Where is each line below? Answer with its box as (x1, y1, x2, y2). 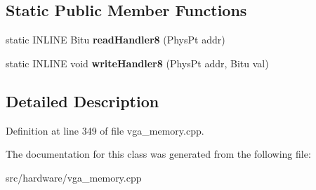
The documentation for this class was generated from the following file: (6, 147, 311, 161)
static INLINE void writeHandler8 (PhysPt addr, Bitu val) (6, 55, 269, 70)
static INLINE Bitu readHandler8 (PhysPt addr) (6, 32, 225, 47)
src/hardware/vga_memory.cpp (6, 170, 142, 184)
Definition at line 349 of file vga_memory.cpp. (6, 123, 204, 137)
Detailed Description (6, 90, 159, 111)
